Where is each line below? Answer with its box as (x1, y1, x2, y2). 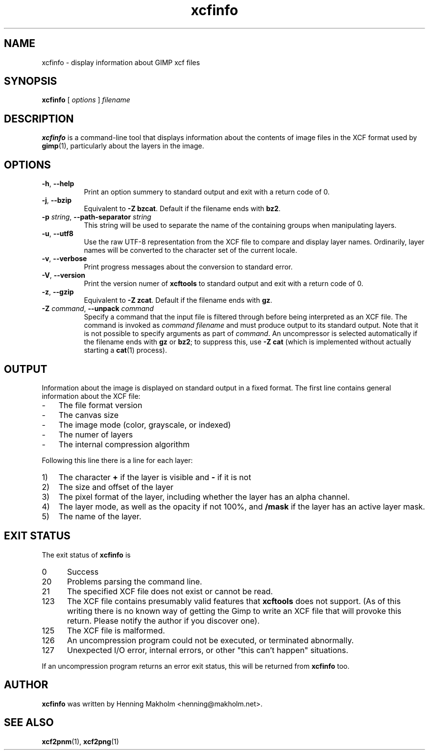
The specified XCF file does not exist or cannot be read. (67, 586, 273, 596)
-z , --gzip (42, 288, 74, 296)
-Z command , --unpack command (42, 304, 154, 313)
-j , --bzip (42, 196, 71, 205)
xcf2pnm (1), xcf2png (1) (42, 737, 119, 746)
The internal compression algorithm (58, 439, 190, 449)
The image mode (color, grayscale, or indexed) (58, 419, 231, 430)
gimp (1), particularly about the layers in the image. (42, 142, 204, 150)
